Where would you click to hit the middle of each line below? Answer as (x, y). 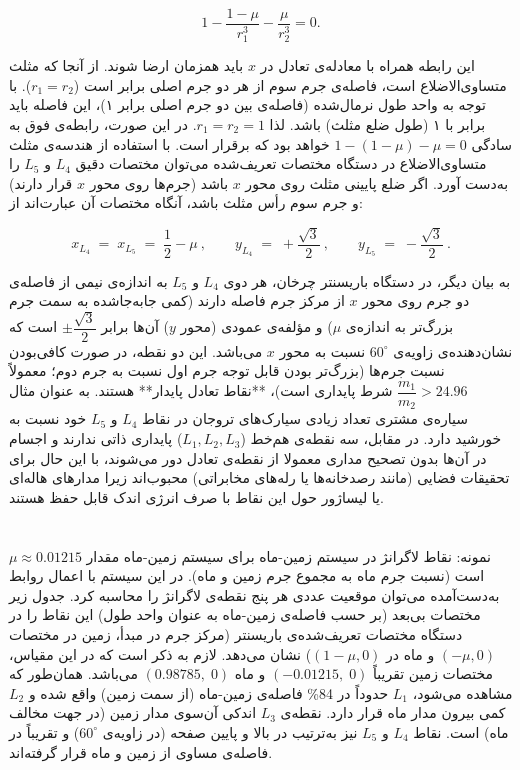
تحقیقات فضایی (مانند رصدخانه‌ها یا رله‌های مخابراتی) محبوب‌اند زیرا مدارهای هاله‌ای (259, 477)
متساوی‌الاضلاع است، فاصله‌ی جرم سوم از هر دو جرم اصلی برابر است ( (290, 84)
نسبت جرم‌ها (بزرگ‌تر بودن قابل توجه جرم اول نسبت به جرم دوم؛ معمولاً (227, 370)
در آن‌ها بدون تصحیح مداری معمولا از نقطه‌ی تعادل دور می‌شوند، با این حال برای (248, 457)
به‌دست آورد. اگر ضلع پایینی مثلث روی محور (377, 182)
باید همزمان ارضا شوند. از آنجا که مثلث (126, 65)
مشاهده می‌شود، (462, 692)
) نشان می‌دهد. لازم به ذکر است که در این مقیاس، (160, 653)
